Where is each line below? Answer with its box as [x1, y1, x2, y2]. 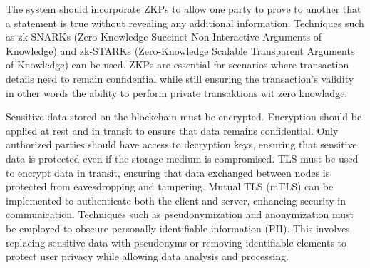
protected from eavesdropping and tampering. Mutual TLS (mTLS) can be [6, 179, 334, 194]
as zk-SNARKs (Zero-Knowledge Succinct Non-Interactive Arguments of [6, 29, 322, 44]
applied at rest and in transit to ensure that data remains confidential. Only [6, 123, 339, 138]
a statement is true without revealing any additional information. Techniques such [6, 15, 364, 30]
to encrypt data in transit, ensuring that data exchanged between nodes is [6, 165, 330, 180]
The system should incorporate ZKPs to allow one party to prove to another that [6, 1, 361, 16]
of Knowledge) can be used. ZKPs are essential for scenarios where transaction [6, 57, 349, 72]
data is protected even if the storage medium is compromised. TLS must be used [6, 150, 359, 165]
